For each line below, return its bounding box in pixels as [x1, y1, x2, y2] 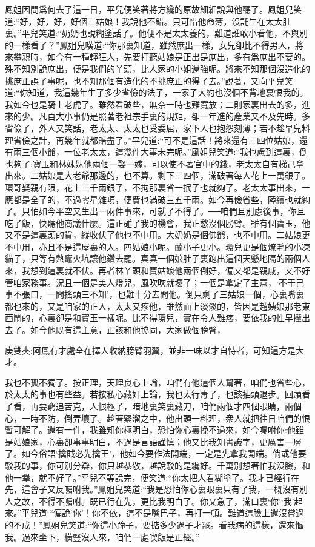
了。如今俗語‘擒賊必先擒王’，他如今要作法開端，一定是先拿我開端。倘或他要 [5, 447, 307, 460]
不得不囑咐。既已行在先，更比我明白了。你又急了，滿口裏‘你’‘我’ [38, 494, 294, 507]
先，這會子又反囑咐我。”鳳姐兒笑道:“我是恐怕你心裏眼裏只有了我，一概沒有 [5, 483, 300, 496]
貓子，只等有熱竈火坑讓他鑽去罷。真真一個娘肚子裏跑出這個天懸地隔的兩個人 [5, 252, 310, 265]
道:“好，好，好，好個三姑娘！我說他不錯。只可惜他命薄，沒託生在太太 [5, 15, 283, 27]
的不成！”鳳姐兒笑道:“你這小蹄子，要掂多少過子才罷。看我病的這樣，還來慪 [5, 518, 304, 531]
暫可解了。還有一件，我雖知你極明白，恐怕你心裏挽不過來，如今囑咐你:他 [5, 423, 296, 436]
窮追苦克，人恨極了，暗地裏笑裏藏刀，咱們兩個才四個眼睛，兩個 [47, 400, 302, 412]
